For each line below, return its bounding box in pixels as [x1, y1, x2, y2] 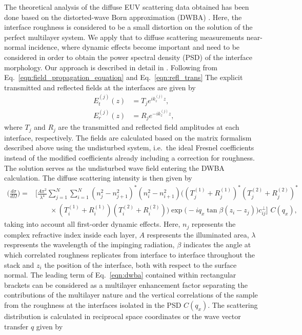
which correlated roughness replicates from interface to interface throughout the [4, 249, 255, 260]
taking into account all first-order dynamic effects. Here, [4, 219, 180, 229]
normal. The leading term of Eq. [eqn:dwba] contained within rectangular [4, 269, 236, 280]
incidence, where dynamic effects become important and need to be [28, 42, 240, 52]
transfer [4, 321, 29, 331]
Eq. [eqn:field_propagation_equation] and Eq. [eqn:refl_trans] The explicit [4, 72, 243, 83]
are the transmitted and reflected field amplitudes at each [58, 122, 239, 132]
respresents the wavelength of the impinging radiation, [4, 239, 175, 250]
